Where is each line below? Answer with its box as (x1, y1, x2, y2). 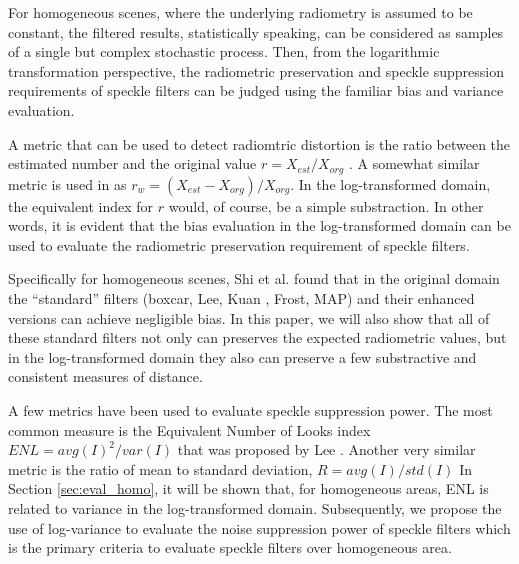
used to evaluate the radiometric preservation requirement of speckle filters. (8, 234, 470, 255)
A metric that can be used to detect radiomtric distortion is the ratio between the (8, 133, 511, 154)
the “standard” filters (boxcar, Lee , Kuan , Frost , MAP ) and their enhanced (8, 287, 475, 308)
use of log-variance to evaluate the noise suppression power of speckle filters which (8, 517, 511, 538)
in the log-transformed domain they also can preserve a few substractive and (8, 346, 477, 367)
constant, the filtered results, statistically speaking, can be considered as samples (8, 21, 504, 42)
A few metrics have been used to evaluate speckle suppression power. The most (8, 399, 493, 420)
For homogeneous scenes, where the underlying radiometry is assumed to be (8, 2, 473, 22)
